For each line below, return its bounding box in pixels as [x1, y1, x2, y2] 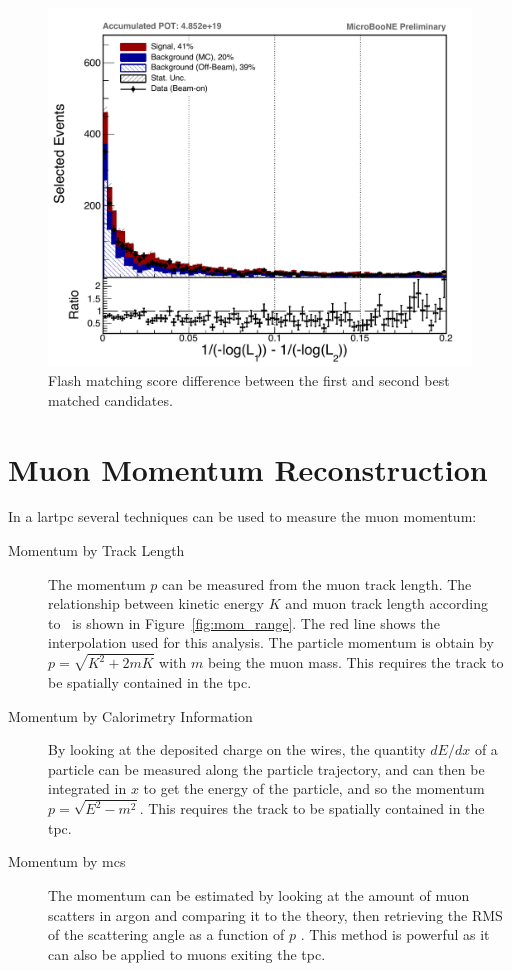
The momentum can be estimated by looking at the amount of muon [48, 884, 470, 905]
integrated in [48, 778, 127, 799]
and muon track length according [285, 593, 488, 614]
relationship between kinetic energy [48, 593, 264, 614]
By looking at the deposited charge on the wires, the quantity [48, 739, 426, 760]
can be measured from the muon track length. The [161, 573, 472, 594]
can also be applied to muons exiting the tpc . [48, 943, 326, 964]
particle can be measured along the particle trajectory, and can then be [48, 758, 485, 779]
